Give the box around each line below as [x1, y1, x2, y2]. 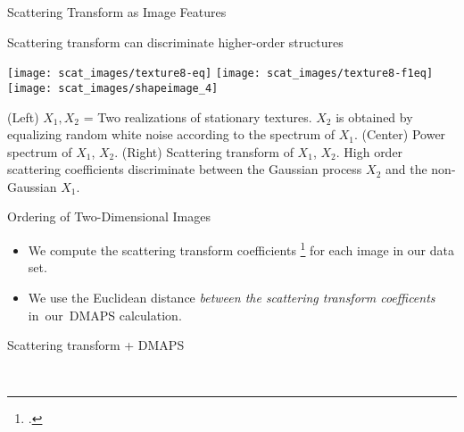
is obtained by [336, 107, 413, 126]
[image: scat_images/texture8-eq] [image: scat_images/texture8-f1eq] [7, 67, 434, 80]
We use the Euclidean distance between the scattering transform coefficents [28, 287, 435, 306]
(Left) [7, 107, 39, 126]
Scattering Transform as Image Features [7, 3, 227, 21]
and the [385, 160, 427, 179]
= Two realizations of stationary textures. [83, 107, 312, 126]
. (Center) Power [353, 125, 446, 144]
